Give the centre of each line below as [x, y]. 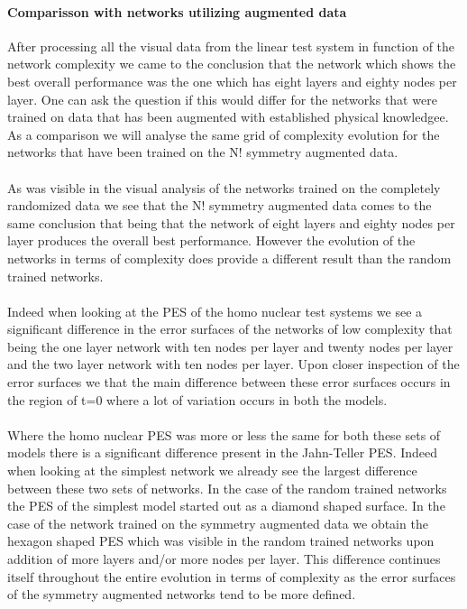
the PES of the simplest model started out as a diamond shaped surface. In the [226, 506]
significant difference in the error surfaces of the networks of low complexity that [230, 329]
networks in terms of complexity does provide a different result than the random [229, 258]
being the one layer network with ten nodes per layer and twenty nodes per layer [230, 346]
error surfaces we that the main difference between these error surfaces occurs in [229, 382]
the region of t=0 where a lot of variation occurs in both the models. [197, 399]
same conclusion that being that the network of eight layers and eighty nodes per [231, 222]
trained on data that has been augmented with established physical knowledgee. [228, 117]
